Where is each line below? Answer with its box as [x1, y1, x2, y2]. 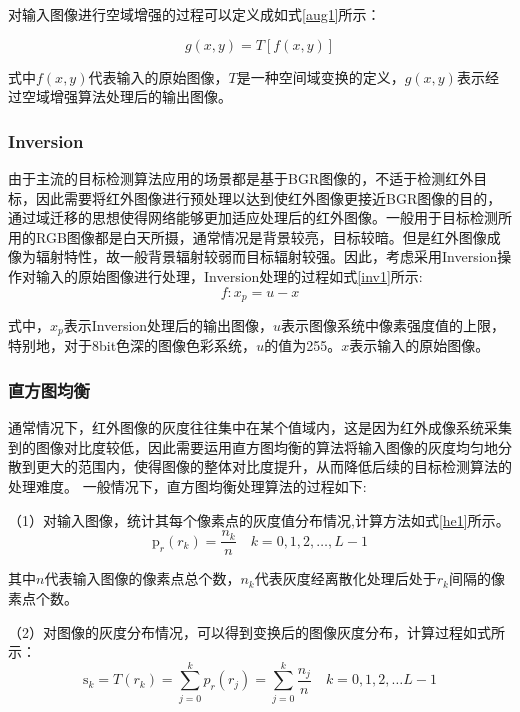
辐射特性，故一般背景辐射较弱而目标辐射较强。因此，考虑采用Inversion [35, 246, 498, 267]
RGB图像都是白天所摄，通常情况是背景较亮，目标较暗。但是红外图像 [35, 226, 487, 247]
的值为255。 [264, 335, 342, 356]
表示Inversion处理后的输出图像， [63, 315, 274, 336]
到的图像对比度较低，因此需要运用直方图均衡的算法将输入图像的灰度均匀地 [8, 436, 498, 457]
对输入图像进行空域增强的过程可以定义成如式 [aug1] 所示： [8, 4, 381, 24]
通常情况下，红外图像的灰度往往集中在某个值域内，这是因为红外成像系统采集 [8, 417, 512, 438]
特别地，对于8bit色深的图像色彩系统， [8, 335, 257, 356]
